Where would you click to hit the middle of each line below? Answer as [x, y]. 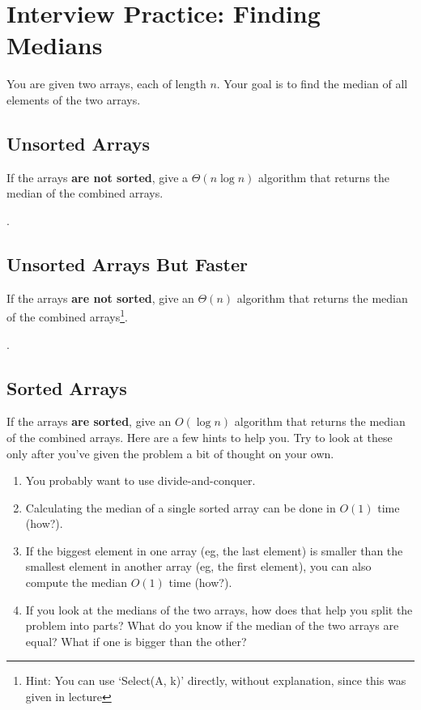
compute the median [77, 582]
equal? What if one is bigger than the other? [136, 641]
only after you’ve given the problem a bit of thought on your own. [170, 453]
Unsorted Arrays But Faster [127, 264]
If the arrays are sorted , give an [89, 421]
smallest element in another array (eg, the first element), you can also [198, 566]
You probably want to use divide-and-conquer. [140, 480]
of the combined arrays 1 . [67, 315]
